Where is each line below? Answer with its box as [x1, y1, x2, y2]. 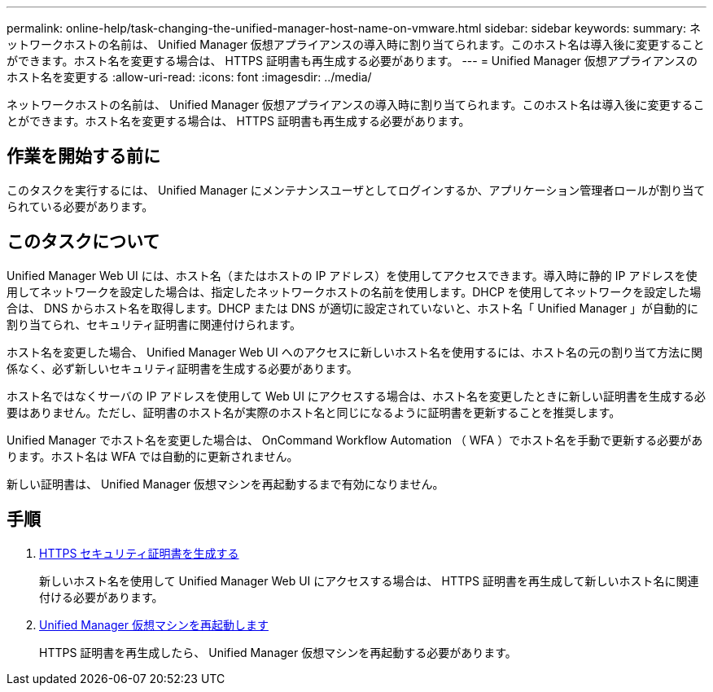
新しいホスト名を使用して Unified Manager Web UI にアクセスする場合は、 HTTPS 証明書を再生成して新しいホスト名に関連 [39, 573, 699, 588]
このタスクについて [7, 231, 160, 252]
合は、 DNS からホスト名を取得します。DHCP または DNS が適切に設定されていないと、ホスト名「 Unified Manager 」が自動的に [7, 300, 699, 315]
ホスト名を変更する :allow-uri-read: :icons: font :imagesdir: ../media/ [7, 70, 372, 84]
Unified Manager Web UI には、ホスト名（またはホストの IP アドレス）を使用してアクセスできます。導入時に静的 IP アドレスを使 [7, 268, 698, 282]
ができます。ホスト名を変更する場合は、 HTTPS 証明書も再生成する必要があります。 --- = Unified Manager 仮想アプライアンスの [7, 54, 698, 68]
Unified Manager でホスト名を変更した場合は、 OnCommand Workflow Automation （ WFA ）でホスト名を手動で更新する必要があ [7, 432, 703, 447]
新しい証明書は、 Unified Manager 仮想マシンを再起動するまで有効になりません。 [7, 476, 444, 491]
